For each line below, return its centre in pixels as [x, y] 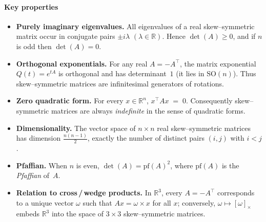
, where [182, 165]
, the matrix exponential [218, 63]
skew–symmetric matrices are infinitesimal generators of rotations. [120, 83]
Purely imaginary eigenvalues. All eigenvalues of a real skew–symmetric [135, 26]
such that [97, 202]
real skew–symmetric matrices [204, 128]
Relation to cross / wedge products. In [84, 193]
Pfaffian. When [42, 165]
